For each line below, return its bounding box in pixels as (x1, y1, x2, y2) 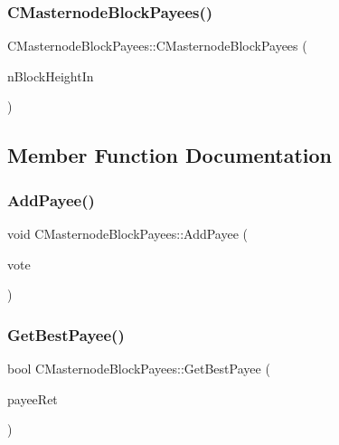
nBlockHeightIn (7, 66, 94, 85)
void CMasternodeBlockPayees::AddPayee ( (7, 224, 248, 242)
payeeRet (7, 389, 58, 408)
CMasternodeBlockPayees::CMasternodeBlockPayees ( (7, 36, 307, 55)
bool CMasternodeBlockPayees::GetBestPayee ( (7, 359, 270, 377)
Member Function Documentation (7, 141, 333, 169)
